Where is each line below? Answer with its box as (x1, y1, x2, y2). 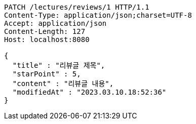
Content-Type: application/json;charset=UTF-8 (4, 11, 192, 19)
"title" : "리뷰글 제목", (12, 61, 105, 69)
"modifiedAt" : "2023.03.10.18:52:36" (12, 88, 167, 96)
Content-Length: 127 (4, 27, 86, 35)
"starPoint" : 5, (12, 70, 81, 78)
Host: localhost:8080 (4, 35, 90, 44)
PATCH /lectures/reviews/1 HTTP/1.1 (4, 3, 149, 11)
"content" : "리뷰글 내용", (12, 79, 114, 88)
